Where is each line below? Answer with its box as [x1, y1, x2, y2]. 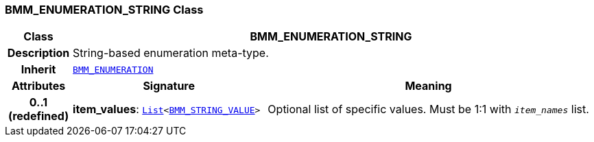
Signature [143, 79, 195, 93]
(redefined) [8, 109, 69, 123]
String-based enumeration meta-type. [73, 46, 269, 60]
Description [7, 46, 70, 60]
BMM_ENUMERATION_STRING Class [5, 3, 204, 16]
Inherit [21, 62, 56, 77]
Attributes [11, 79, 66, 93]
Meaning [405, 79, 452, 93]
